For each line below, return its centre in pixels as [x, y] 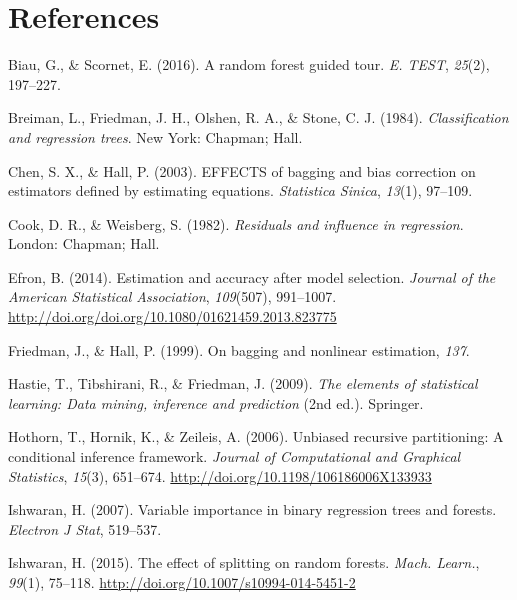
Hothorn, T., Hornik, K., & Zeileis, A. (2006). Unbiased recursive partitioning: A [256, 436]
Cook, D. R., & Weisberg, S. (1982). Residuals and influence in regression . [236, 223]
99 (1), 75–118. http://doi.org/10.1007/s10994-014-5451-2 [182, 582]
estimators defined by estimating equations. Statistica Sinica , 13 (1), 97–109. [240, 190]
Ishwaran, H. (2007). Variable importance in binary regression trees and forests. [252, 509]
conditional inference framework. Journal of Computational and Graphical [234, 456]
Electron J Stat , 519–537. [85, 528]
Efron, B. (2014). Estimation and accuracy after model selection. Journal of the [252, 276]
